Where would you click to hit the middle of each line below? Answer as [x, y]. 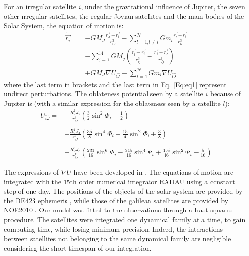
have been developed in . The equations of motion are [153, 172]
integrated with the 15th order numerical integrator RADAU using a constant [120, 181]
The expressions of [32, 172]
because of [225, 94]
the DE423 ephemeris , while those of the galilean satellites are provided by [116, 200]
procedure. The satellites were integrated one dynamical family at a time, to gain [125, 219]
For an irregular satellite [40, 6]
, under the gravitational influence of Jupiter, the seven [163, 6]
